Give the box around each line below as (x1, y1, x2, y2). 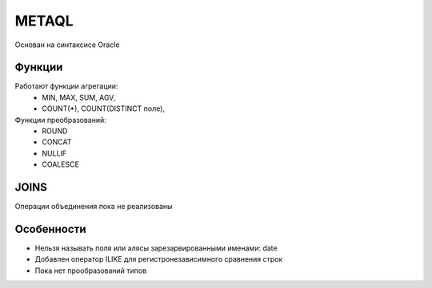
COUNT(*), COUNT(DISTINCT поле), (42, 104, 166, 113)
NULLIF (42, 148, 67, 158)
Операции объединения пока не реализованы (14, 202, 173, 211)
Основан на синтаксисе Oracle (14, 40, 120, 49)
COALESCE (42, 160, 80, 169)
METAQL (14, 12, 74, 30)
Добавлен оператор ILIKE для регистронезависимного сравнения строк (34, 254, 283, 264)
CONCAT (42, 137, 72, 147)
